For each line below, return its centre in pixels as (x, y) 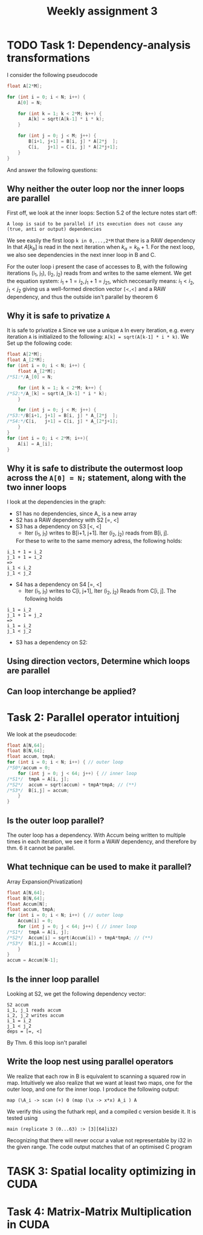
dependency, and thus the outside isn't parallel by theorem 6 (82, 297)
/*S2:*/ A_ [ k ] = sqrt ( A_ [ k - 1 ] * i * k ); (57, 393)
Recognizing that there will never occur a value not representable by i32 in (99, 1140)
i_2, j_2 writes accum (35, 1015)
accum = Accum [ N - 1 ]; (33, 960)
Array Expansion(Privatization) (45, 881)
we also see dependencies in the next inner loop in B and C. (82, 255)
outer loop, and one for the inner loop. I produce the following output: (93, 1089)
